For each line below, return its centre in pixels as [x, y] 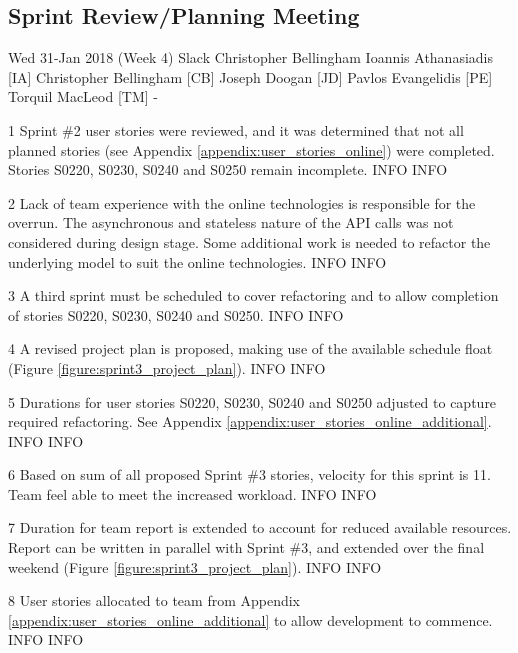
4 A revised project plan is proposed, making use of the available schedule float [250, 348]
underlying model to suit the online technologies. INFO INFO [197, 261]
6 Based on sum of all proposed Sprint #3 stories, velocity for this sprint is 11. [249, 474]
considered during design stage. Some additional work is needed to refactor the [249, 241]
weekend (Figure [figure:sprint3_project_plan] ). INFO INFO [195, 566]
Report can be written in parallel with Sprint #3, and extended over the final [246, 547]
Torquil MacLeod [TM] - [83, 96]
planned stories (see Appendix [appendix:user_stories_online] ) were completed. [251, 149]
